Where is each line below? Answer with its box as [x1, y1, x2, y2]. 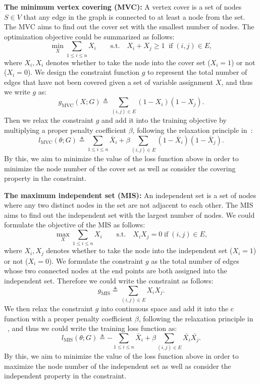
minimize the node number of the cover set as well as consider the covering [4, 163, 236, 173]
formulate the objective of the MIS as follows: [4, 219, 145, 230]
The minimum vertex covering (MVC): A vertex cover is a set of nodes [4, 2, 242, 12]
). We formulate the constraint [48, 255, 143, 266]
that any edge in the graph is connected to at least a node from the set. [23, 11, 245, 22]
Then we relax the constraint [4, 115, 94, 125]
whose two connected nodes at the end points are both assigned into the [4, 265, 227, 276]
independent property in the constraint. [4, 370, 127, 381]
